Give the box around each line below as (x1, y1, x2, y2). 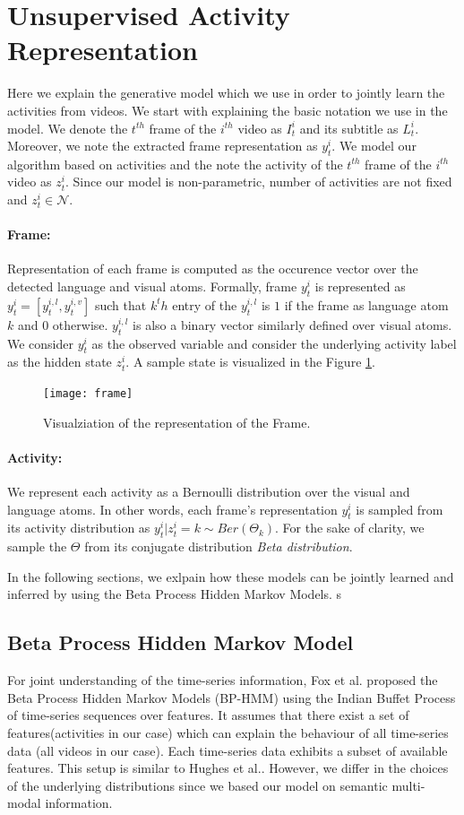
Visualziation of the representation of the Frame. (43, 412, 311, 431)
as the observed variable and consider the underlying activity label (91, 334, 457, 352)
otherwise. (52, 315, 108, 334)
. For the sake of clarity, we (275, 518, 425, 537)
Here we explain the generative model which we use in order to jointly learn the (7, 83, 445, 102)
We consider (7, 334, 74, 352)
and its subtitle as (299, 118, 399, 137)
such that (94, 295, 147, 314)
